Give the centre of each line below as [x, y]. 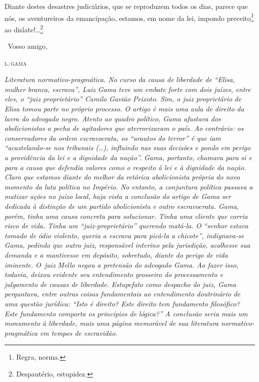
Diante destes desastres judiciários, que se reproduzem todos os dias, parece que [126, 6]
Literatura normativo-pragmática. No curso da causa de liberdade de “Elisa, [120, 79]
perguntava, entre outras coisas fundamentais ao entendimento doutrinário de [123, 294]
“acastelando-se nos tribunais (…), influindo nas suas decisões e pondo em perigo [128, 147]
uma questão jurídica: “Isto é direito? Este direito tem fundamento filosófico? [122, 303]
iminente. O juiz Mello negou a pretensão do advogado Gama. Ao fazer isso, [122, 264]
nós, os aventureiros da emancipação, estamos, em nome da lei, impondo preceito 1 [129, 17]
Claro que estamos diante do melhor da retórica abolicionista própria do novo [122, 177]
